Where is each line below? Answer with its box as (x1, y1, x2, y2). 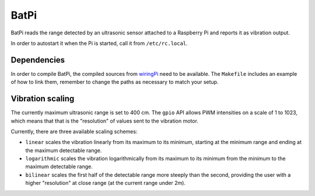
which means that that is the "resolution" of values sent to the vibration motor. (10, 117, 198, 124)
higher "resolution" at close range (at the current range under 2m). (25, 180, 186, 187)
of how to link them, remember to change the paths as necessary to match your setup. (10, 79, 219, 86)
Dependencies (10, 55, 65, 65)
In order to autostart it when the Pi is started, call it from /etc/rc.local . (10, 40, 188, 47)
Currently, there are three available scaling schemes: (10, 128, 138, 135)
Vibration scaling (10, 94, 75, 104)
